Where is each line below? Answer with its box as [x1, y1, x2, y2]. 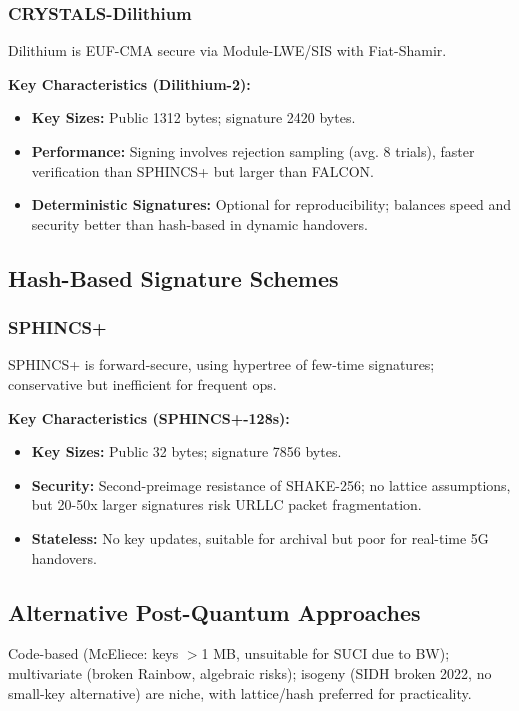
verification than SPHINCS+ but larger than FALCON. [31, 160, 374, 181]
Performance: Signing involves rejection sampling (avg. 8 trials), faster [31, 141, 475, 161]
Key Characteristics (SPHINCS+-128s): [8, 407, 290, 428]
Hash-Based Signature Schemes [8, 262, 339, 293]
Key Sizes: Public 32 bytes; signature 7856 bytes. [31, 441, 342, 462]
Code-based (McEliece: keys [8, 643, 179, 664]
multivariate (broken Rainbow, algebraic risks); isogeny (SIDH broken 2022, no [8, 662, 492, 683]
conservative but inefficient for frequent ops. [8, 373, 277, 394]
